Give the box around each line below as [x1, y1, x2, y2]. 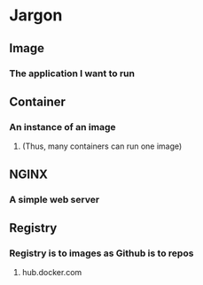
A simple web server [9, 193, 100, 205]
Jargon [9, 5, 63, 26]
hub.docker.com [21, 267, 82, 278]
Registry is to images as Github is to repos [9, 247, 194, 259]
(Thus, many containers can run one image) [21, 141, 183, 151]
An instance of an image [9, 120, 116, 133]
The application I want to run [9, 67, 136, 80]
